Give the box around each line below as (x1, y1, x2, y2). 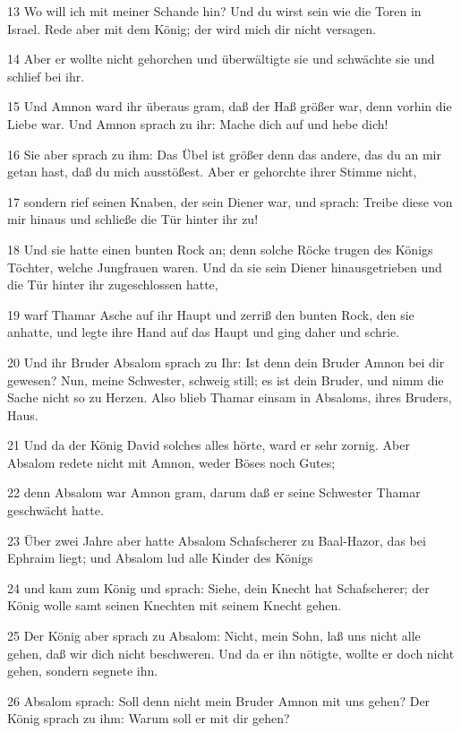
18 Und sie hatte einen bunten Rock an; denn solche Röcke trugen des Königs (7, 239, 433, 258)
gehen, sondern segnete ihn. (7, 661, 158, 680)
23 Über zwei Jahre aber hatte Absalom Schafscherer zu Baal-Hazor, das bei (7, 530, 426, 549)
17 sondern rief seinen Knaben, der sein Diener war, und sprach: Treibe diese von (7, 192, 453, 211)
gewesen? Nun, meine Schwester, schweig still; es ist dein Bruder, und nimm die (7, 370, 444, 389)
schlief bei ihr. (7, 66, 85, 85)
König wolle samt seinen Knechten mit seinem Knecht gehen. (7, 596, 342, 615)
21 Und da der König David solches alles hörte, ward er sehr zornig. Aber (7, 435, 410, 454)
